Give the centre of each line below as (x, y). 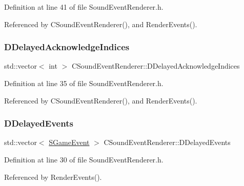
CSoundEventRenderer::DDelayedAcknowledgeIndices (156, 66)
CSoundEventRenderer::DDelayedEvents (167, 142)
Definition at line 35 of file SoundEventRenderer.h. (84, 83)
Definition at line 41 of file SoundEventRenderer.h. (84, 7)
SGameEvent (69, 142)
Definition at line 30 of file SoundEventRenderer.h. (84, 159)
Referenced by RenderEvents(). (53, 177)
